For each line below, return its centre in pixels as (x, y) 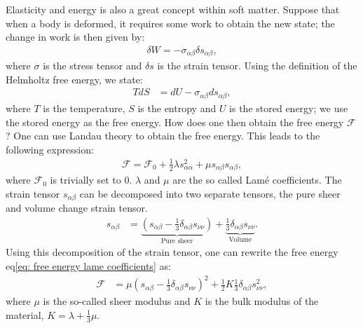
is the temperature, (84, 108)
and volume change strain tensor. (77, 208)
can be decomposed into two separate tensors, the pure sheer (210, 193)
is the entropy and (177, 108)
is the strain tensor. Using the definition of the (257, 66)
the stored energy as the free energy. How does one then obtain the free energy (175, 122)
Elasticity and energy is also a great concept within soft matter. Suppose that (173, 9)
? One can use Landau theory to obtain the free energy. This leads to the (163, 136)
